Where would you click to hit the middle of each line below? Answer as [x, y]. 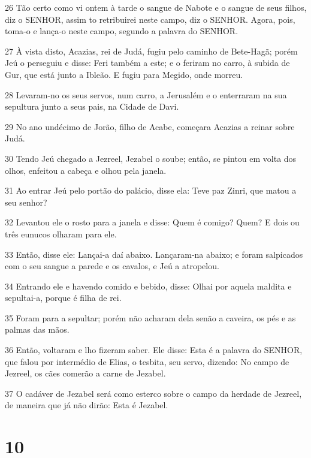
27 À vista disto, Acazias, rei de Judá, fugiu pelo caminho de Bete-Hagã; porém [151, 51]
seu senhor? [26, 202]
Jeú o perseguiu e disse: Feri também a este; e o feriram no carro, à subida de [147, 63]
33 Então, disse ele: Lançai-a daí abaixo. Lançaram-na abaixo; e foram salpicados [154, 254]
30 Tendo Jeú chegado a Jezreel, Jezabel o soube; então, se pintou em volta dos [151, 158]
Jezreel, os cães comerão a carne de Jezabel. [85, 373]
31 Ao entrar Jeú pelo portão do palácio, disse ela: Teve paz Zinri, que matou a [151, 190]
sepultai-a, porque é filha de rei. [63, 298]
